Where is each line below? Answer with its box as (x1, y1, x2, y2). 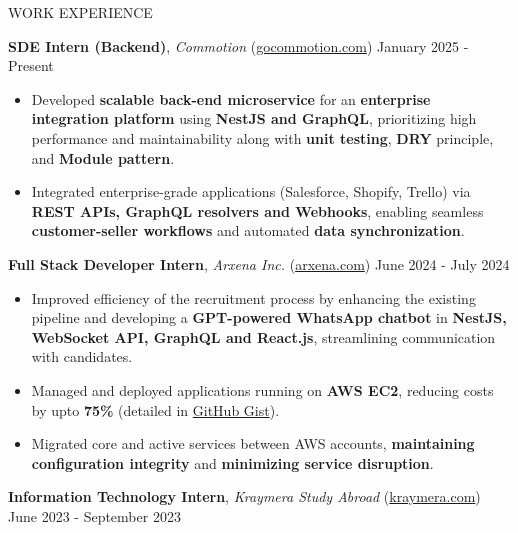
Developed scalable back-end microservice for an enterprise (31, 88, 431, 109)
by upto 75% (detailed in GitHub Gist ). (31, 399, 280, 420)
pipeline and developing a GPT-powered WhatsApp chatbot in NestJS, (31, 307, 507, 328)
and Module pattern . (31, 147, 175, 168)
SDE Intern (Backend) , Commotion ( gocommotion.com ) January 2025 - (8, 35, 469, 56)
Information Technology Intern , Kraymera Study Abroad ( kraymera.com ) (8, 486, 481, 507)
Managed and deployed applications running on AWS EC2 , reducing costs (31, 379, 494, 400)
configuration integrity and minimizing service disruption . (31, 452, 434, 473)
